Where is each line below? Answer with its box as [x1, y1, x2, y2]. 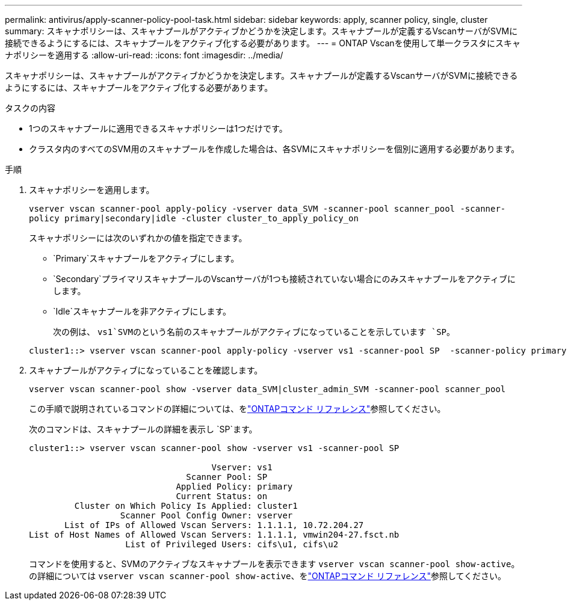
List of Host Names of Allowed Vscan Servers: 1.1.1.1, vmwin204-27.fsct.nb [29, 530, 400, 539]
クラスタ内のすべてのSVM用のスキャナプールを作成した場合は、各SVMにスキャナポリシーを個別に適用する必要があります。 [29, 144, 520, 154]
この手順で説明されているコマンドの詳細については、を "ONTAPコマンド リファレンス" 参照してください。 [29, 404, 446, 414]
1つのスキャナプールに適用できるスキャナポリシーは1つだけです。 [29, 123, 288, 134]
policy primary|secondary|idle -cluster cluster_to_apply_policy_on [29, 213, 359, 223]
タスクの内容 [5, 103, 55, 113]
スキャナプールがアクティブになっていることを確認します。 [29, 365, 263, 375]
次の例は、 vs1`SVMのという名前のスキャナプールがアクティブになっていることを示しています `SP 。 [53, 327, 455, 337]
